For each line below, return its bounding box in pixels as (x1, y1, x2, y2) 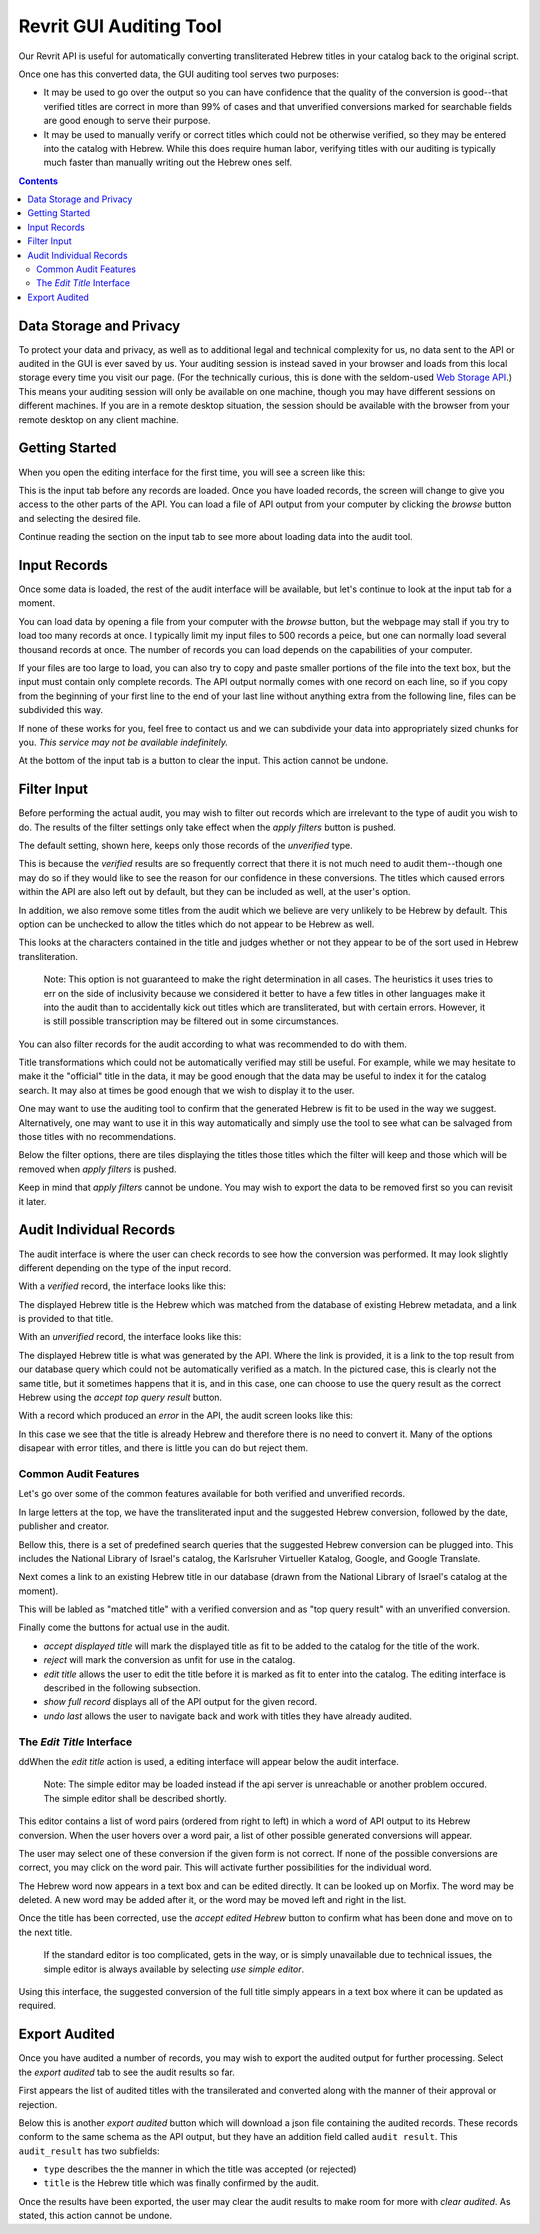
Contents (18, 175, 59, 187)
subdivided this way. (18, 704, 104, 716)
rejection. (18, 2098, 58, 2110)
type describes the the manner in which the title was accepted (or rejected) (43, 2163, 357, 2175)
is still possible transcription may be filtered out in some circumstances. (43, 1015, 339, 1027)
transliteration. (18, 950, 79, 962)
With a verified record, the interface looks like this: (18, 1280, 227, 1292)
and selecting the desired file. (18, 512, 141, 524)
